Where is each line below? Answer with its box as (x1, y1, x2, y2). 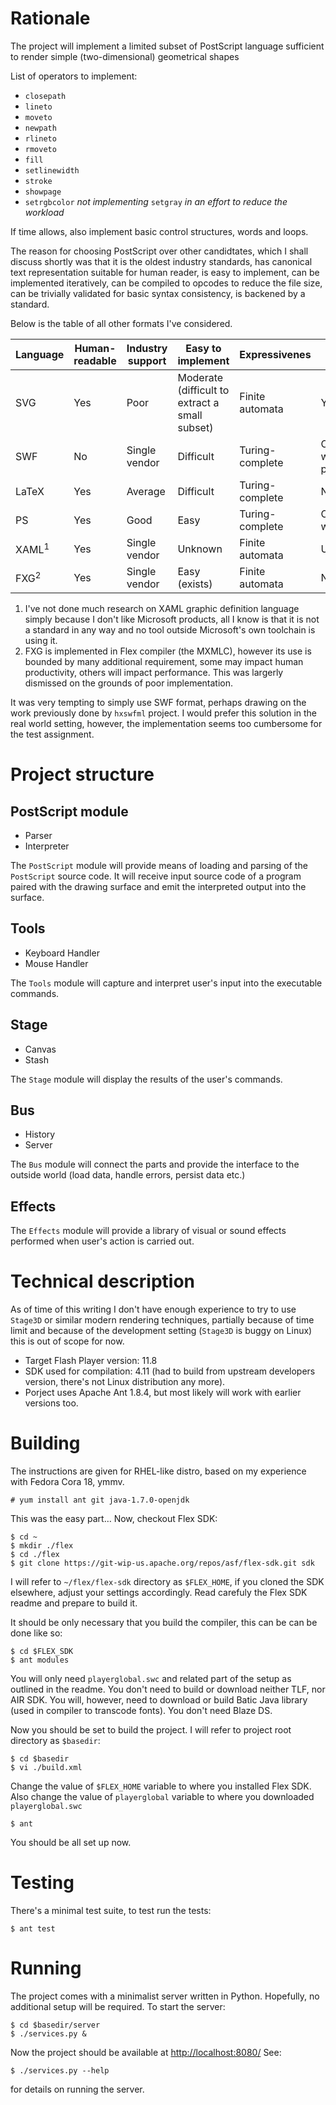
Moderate (177, 370, 224, 384)
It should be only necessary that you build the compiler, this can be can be (10, 1617, 318, 1629)
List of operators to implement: (10, 70, 138, 82)
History (24, 1128, 56, 1141)
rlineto (24, 133, 57, 144)
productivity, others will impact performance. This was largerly (24, 666, 284, 678)
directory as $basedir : (10, 1735, 101, 1747)
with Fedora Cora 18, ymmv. (10, 1476, 125, 1488)
